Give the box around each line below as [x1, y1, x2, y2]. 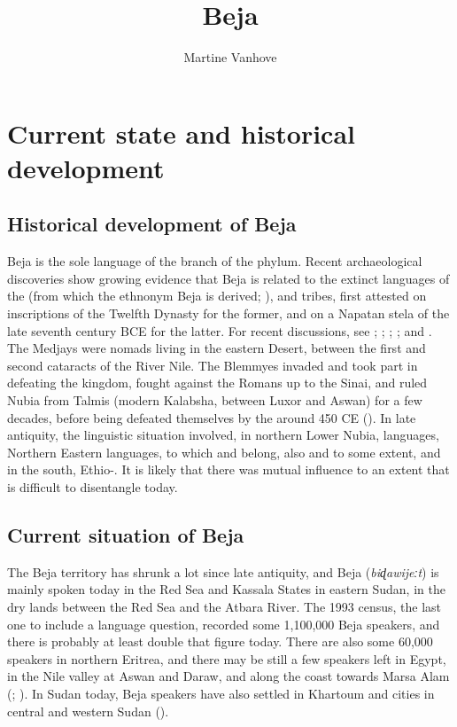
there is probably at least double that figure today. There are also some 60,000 [7, 632, 433, 651]
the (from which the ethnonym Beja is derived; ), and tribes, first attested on [7, 286, 427, 305]
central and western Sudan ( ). [7, 701, 169, 720]
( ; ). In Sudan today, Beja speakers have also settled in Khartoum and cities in [7, 684, 435, 702]
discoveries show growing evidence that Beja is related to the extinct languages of [7, 269, 450, 287]
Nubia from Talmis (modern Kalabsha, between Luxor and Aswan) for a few [7, 391, 422, 410]
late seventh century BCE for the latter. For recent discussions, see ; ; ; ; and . [7, 321, 432, 340]
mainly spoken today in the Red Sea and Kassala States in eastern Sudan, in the [7, 580, 445, 598]
